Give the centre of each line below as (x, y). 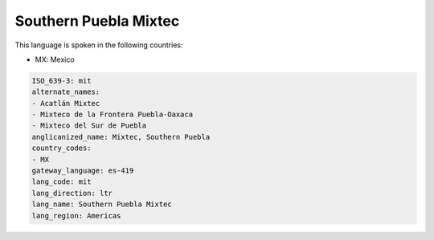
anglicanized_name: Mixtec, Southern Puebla (121, 137)
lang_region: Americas (76, 216)
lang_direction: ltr (72, 193)
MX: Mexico (55, 59)
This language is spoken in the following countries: (99, 45)
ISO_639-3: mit (61, 81)
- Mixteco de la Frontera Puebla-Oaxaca (112, 115)
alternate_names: (66, 92)
